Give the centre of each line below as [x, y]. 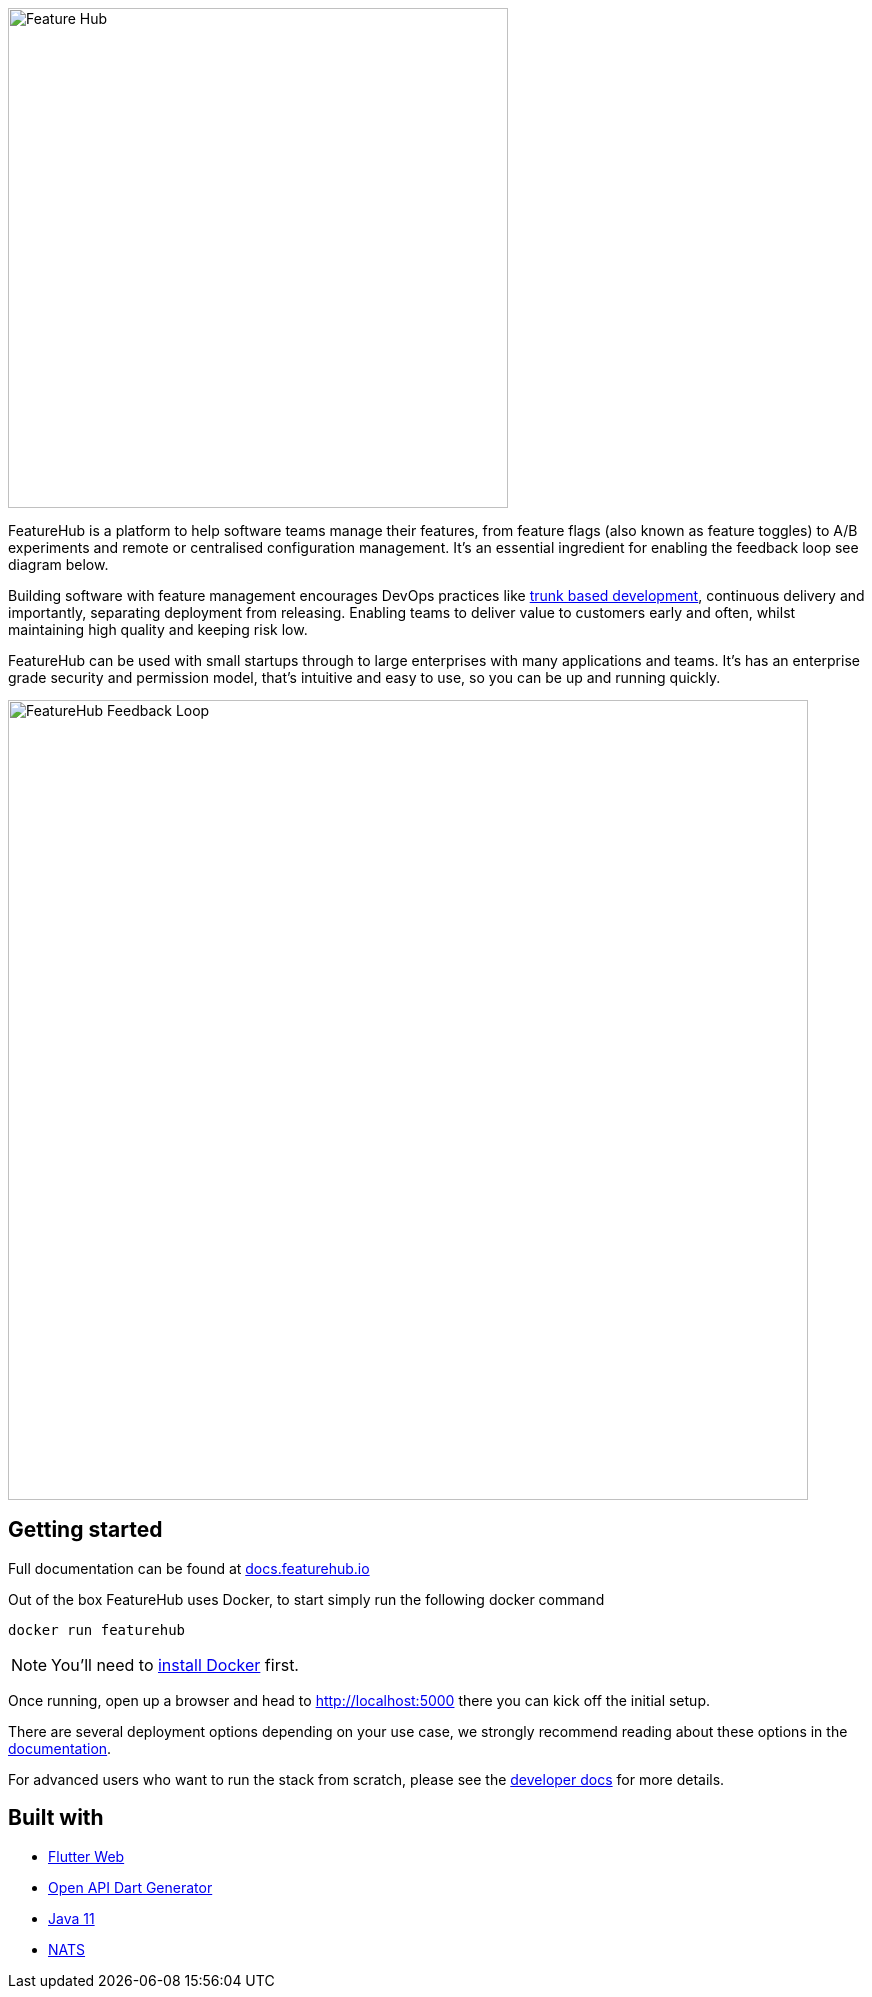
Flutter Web [86, 1856]
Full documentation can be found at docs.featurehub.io [189, 1568]
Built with [56, 1818]
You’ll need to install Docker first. [175, 1664]
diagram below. [58, 564]
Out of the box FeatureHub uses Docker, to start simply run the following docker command [306, 1599]
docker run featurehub [97, 1629]
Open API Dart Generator [130, 1887]
